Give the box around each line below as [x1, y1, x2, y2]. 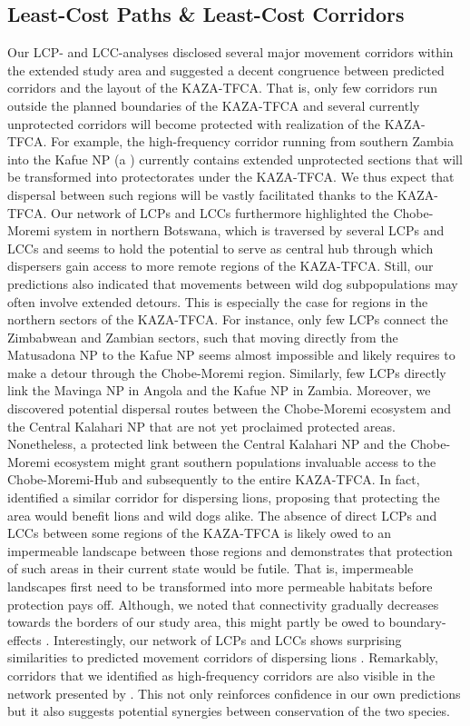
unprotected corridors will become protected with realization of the [7, 114, 380, 133]
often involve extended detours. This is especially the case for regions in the [7, 292, 428, 311]
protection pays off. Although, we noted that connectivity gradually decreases [7, 594, 439, 613]
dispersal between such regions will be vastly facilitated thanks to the [7, 184, 394, 204]
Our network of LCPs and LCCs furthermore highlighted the [51, 203, 389, 222]
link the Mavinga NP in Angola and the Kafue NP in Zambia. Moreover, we [7, 381, 431, 400]
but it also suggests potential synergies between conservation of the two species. [7, 701, 450, 721]
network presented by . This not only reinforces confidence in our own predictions [7, 683, 461, 702]
